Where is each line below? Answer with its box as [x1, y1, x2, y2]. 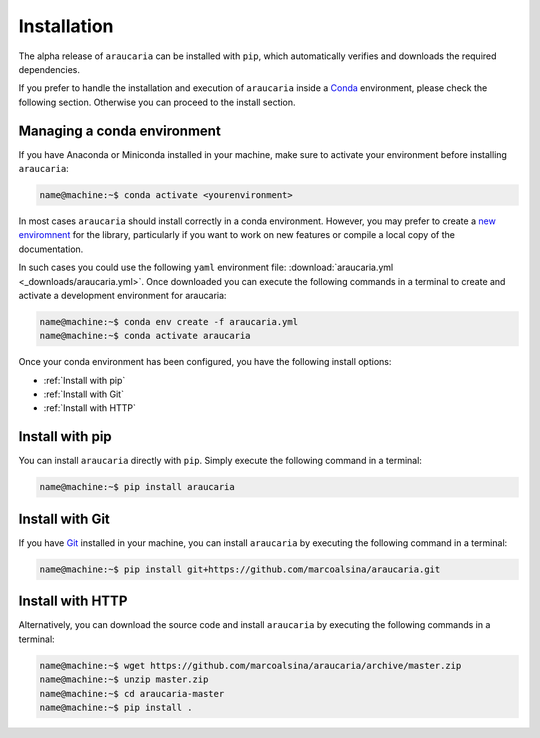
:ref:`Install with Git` [43, 388, 125, 400]
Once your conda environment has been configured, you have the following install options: [18, 356, 392, 368]
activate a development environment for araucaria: [18, 289, 227, 301]
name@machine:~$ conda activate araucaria [39, 330, 251, 342]
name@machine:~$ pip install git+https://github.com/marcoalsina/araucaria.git [39, 563, 441, 575]
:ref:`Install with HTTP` [43, 402, 137, 414]
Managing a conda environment [18, 122, 222, 139]
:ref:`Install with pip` [43, 374, 126, 386]
